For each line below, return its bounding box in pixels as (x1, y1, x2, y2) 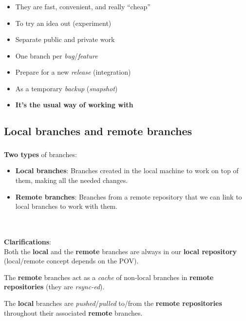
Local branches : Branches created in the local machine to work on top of (15, 165, 239, 176)
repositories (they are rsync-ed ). (4, 281, 105, 292)
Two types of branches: (4, 149, 77, 159)
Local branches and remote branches (4, 123, 192, 139)
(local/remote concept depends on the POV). (4, 256, 139, 266)
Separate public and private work (15, 34, 115, 44)
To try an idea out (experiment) (15, 18, 112, 28)
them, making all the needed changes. (15, 175, 128, 185)
